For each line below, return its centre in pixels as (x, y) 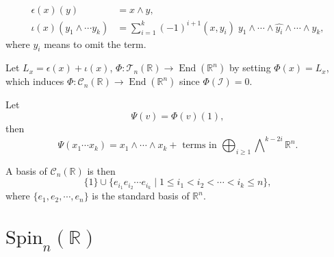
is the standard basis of (141, 196)
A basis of (26, 170)
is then (101, 170)
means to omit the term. (95, 44)
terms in (200, 146)
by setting (250, 68)
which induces (35, 81)
